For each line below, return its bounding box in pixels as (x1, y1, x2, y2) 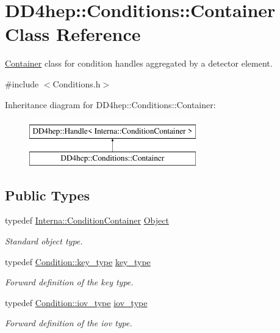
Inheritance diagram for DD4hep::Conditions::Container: (5, 98, 216, 111)
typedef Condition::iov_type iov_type (5, 296, 148, 309)
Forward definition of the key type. (5, 276, 134, 288)
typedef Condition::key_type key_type (5, 255, 151, 268)
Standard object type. (5, 235, 83, 247)
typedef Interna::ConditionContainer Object (5, 214, 169, 227)
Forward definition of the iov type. (5, 317, 132, 329)
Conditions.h (52, 77, 101, 90)
